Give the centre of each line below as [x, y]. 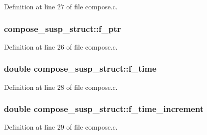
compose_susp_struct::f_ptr [63, 28]
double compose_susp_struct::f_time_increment [104, 109]
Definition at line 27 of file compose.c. [61, 6]
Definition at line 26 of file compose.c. [61, 46]
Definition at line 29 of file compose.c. [61, 127]
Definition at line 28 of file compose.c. [61, 87]
